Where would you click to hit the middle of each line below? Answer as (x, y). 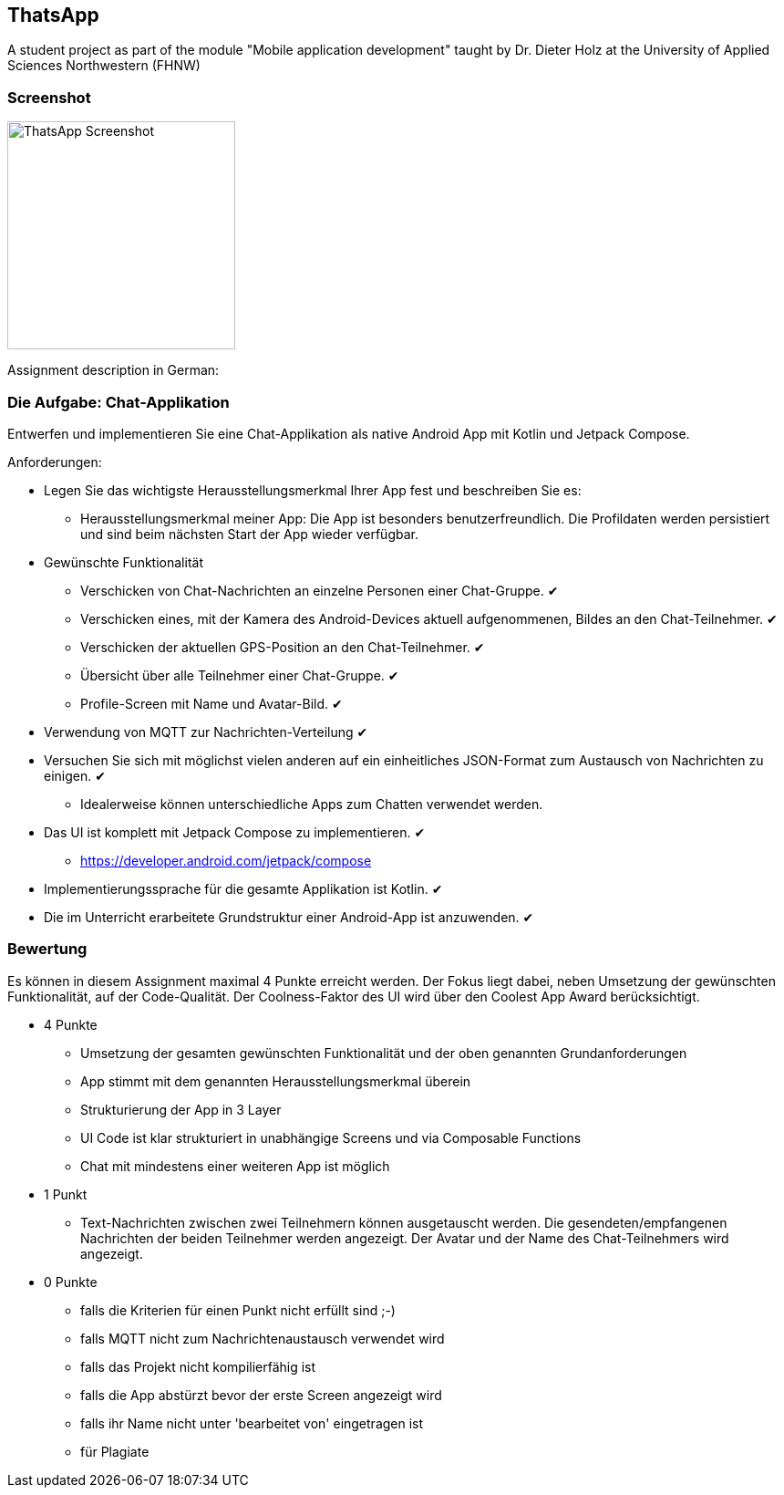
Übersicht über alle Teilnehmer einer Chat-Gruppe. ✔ (240, 675)
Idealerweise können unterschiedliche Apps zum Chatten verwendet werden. (312, 804)
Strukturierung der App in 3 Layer (181, 1109)
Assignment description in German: (113, 370)
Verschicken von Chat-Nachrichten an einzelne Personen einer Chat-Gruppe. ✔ (320, 590)
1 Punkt (66, 1194)
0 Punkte (71, 1282)
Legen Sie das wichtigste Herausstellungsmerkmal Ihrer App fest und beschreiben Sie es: (313, 490)
